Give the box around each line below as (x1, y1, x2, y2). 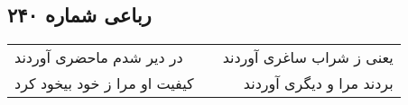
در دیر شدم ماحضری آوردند (14, 47, 183, 68)
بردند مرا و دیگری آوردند (243, 73, 394, 94)
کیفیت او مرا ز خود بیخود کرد (14, 73, 194, 94)
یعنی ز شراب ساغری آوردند (222, 47, 394, 68)
